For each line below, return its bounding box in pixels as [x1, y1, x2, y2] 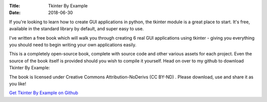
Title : [9, 3, 21, 8]
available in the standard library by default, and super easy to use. [9, 26, 144, 32]
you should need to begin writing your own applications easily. [9, 42, 136, 48]
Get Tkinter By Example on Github [9, 90, 79, 96]
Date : [9, 10, 21, 16]
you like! [9, 81, 27, 87]
